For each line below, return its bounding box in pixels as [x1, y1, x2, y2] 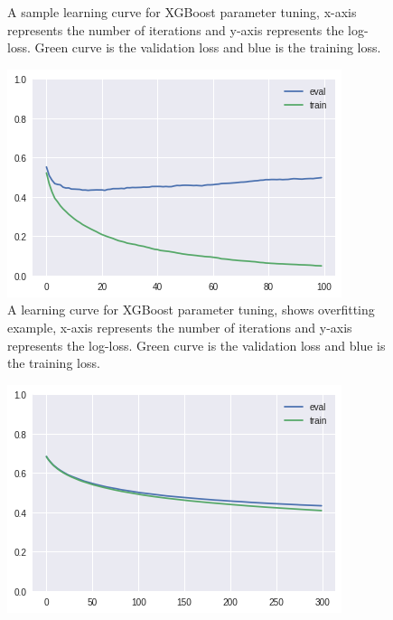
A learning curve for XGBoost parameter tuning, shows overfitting [7, 300, 375, 319]
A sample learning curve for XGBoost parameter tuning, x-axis [7, 3, 357, 21]
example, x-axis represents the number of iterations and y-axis [7, 317, 352, 336]
